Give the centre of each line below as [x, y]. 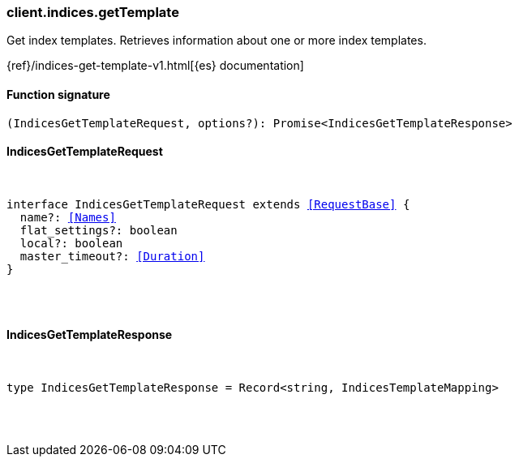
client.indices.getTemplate [93, 12]
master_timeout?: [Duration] [112, 256]
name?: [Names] [68, 217]
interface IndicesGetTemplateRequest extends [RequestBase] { [208, 204]
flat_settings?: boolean [99, 230]
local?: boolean [71, 243]
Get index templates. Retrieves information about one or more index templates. [217, 41]
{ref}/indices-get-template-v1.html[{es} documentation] [155, 66]
